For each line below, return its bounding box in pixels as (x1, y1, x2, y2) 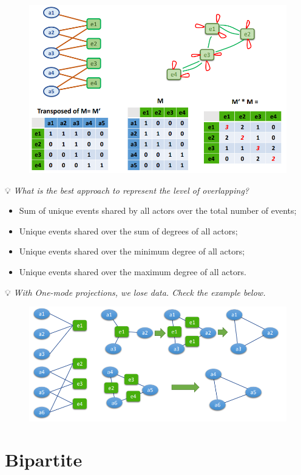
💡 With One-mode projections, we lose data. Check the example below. (5, 285, 266, 298)
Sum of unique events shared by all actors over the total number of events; (19, 204, 297, 217)
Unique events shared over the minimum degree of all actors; (19, 245, 245, 258)
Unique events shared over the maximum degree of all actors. (19, 265, 246, 278)
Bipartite (5, 447, 83, 472)
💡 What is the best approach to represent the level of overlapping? (5, 183, 249, 196)
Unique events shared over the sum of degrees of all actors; (19, 224, 238, 237)
